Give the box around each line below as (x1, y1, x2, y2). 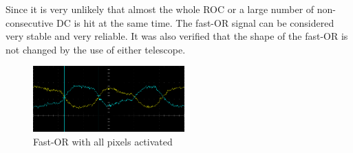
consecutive (6, 15, 54, 30)
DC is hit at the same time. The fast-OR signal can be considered (56, 15, 334, 30)
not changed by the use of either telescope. (6, 42, 186, 56)
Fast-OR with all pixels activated (33, 134, 173, 148)
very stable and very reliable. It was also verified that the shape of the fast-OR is (6, 29, 348, 43)
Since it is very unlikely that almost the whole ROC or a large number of (6, 2, 314, 16)
